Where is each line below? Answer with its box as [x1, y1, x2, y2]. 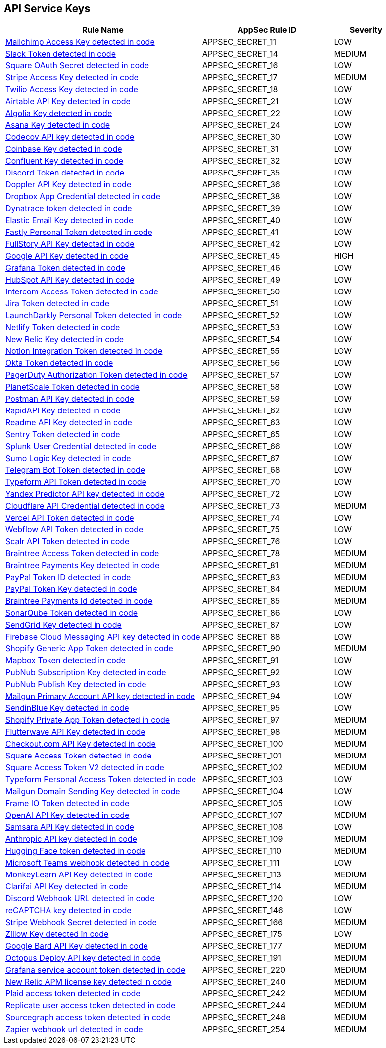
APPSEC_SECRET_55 [202, 346, 280, 356]
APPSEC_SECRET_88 [202, 632, 280, 642]
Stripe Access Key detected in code [5, 72, 139, 83]
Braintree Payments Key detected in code [5, 560, 160, 571]
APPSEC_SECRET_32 [202, 156, 280, 166]
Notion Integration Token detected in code [5, 346, 163, 356]
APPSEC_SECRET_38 [202, 191, 280, 202]
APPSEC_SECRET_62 [202, 406, 280, 416]
